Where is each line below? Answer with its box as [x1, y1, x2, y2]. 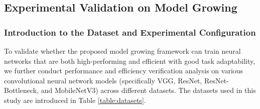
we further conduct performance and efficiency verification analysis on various [4, 65, 243, 76]
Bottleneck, [4, 85, 39, 95]
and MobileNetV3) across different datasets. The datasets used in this [41, 85, 256, 95]
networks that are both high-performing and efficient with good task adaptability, [4, 55, 255, 66]
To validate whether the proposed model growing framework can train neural [4, 46, 241, 56]
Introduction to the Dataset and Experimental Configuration [4, 26, 256, 38]
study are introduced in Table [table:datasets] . [4, 94, 146, 105]
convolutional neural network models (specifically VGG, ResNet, [4, 75, 202, 85]
